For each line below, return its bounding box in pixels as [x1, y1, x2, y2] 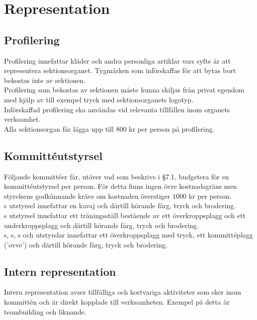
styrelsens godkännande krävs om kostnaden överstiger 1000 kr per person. [4, 190, 232, 201]
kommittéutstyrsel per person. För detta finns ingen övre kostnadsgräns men [4, 181, 237, 191]
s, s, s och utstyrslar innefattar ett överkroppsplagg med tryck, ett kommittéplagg [4, 230, 253, 240]
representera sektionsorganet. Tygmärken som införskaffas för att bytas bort [4, 65, 236, 76]
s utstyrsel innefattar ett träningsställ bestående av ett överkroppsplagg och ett [4, 210, 246, 220]
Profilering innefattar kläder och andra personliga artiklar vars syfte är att [4, 55, 231, 66]
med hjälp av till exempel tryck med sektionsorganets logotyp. [4, 94, 194, 104]
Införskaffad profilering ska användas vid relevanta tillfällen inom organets [4, 104, 230, 114]
